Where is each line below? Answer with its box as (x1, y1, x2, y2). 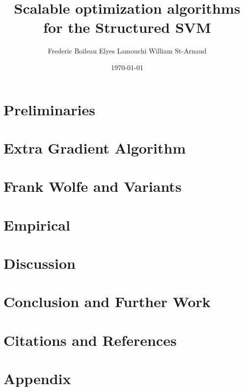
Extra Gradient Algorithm (3, 137, 186, 157)
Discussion (3, 253, 76, 273)
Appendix (3, 368, 71, 389)
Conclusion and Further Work (3, 291, 211, 312)
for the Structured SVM (43, 17, 211, 37)
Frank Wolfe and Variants (3, 176, 182, 196)
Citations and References (3, 330, 177, 350)
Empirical (3, 214, 70, 235)
